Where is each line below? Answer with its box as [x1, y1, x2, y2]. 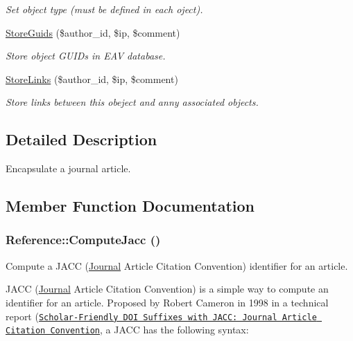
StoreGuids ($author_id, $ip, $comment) [6, 25, 180, 39]
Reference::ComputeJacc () [6, 231, 161, 248]
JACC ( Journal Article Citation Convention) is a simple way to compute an [6, 282, 329, 296]
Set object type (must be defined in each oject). [6, 2, 203, 16]
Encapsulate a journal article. [6, 161, 131, 176]
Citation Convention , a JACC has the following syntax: [6, 322, 249, 337]
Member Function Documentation [6, 195, 255, 216]
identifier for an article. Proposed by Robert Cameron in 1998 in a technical [6, 295, 329, 309]
